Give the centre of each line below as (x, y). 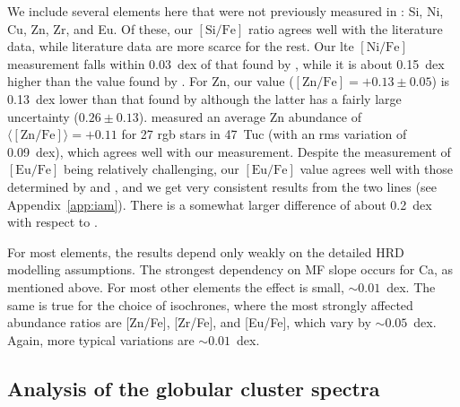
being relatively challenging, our (152, 169)
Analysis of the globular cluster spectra (194, 388)
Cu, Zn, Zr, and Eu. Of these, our (100, 28)
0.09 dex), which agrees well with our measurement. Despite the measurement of (229, 151)
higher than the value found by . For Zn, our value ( (151, 81)
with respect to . (52, 222)
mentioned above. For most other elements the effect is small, (176, 286)
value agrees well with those (376, 169)
